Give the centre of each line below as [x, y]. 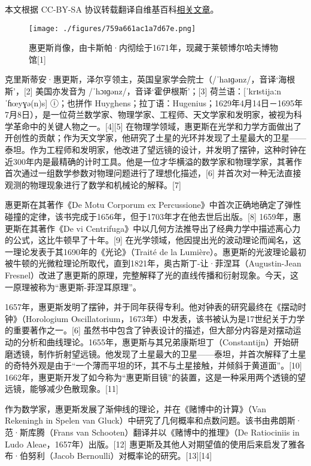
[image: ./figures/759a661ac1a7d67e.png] [112, 28]
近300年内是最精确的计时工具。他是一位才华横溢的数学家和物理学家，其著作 [153, 161]
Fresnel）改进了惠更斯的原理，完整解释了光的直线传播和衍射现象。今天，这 [152, 275]
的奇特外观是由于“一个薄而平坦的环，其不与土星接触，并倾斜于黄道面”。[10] [153, 365]
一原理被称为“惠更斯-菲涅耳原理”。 [73, 286]
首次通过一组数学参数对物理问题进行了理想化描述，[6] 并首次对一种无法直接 [153, 173]
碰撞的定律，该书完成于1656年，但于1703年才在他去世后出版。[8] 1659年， [149, 216]
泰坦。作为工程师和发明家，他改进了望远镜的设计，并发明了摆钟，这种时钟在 [155, 149]
